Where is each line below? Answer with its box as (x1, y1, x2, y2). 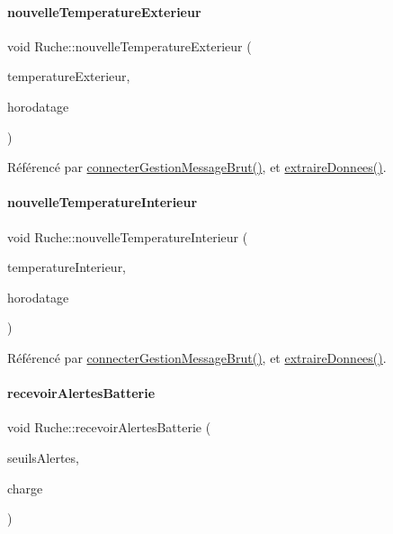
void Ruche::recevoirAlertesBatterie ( (7, 418, 211, 437)
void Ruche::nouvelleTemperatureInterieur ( (7, 227, 248, 246)
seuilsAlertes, (7, 448, 79, 466)
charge (7, 478, 43, 497)
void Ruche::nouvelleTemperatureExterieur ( (7, 36, 252, 55)
